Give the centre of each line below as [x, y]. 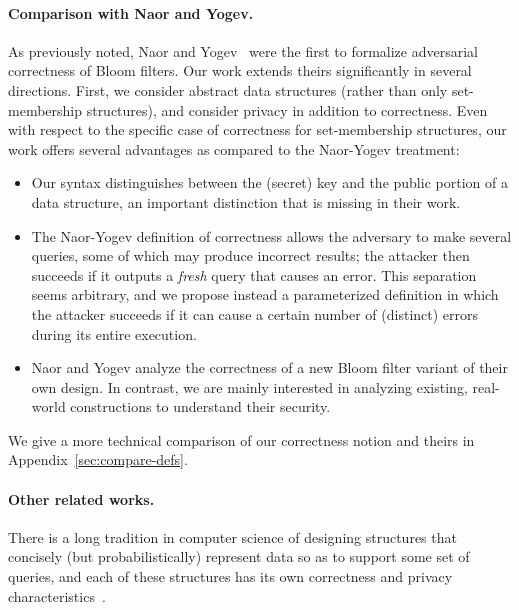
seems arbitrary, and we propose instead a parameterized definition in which [265, 294]
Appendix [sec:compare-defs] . [98, 459]
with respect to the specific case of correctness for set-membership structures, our [257, 129]
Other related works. [81, 498]
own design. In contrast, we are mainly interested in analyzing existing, [249, 386]
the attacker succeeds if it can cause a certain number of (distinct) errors [255, 313]
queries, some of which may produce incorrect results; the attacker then [250, 255]
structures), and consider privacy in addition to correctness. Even [287, 109]
